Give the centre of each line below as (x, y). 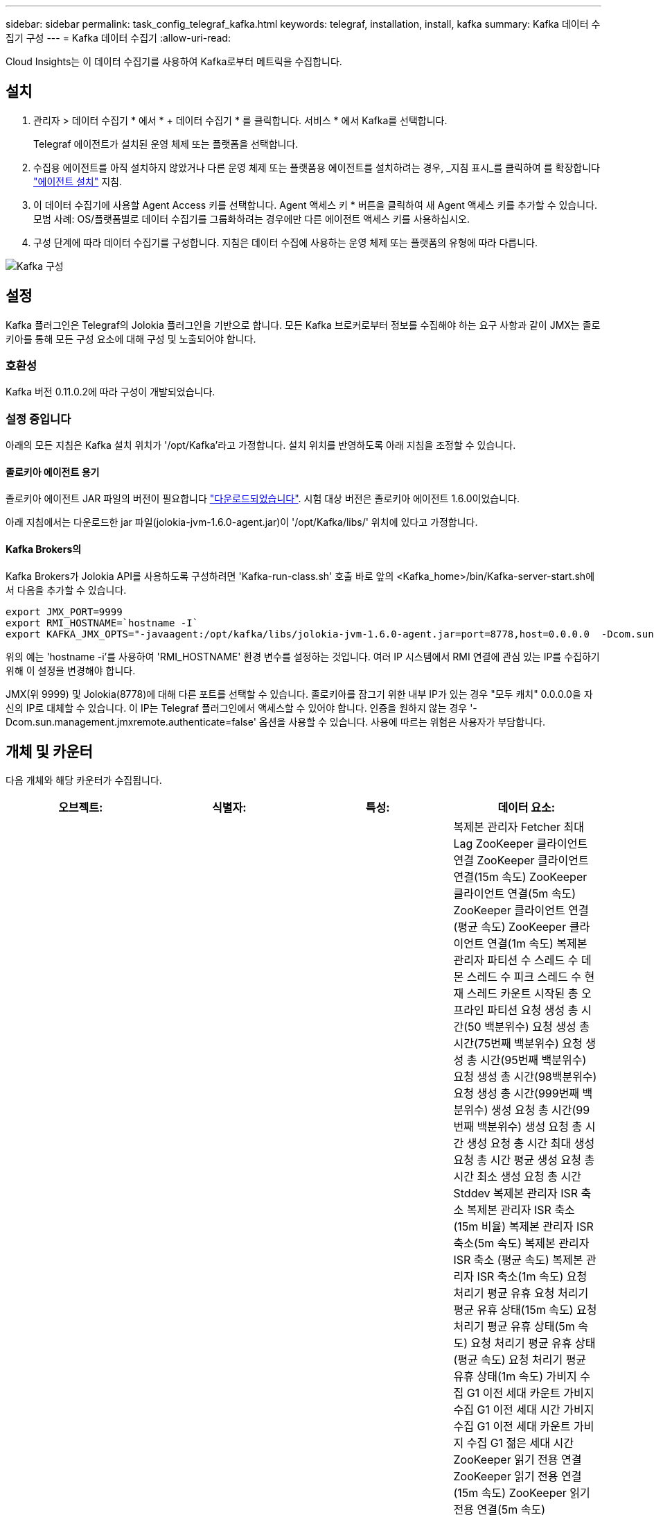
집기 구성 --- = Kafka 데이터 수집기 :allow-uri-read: (118, 38)
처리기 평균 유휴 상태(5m (514, 1327)
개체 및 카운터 (49, 752)
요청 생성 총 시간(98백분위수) (525, 1077)
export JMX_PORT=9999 (64, 611)
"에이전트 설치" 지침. (78, 181)
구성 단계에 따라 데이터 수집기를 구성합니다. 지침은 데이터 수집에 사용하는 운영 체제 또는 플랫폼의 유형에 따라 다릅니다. (285, 242)
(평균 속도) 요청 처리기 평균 (520, 1360)
